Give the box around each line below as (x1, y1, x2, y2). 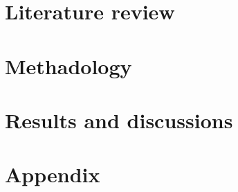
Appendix (5, 160, 100, 189)
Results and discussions (5, 105, 233, 134)
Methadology (5, 51, 132, 80)
